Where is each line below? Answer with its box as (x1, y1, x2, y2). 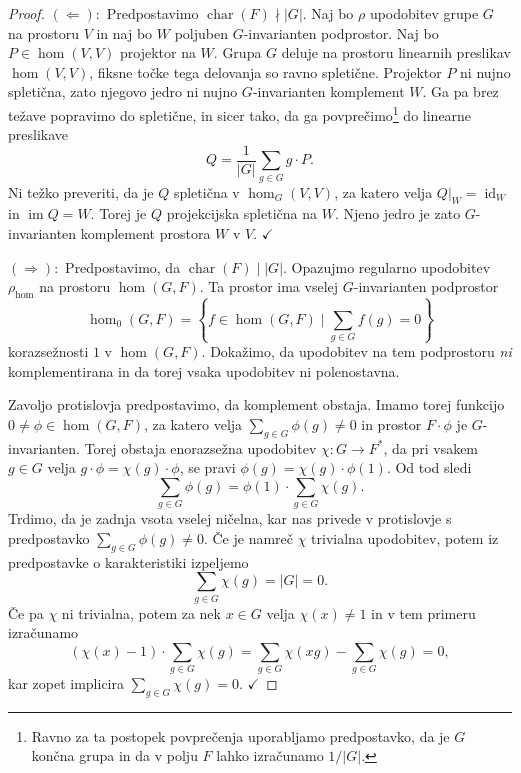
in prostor (361, 413, 422, 434)
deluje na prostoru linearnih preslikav (281, 42, 511, 63)
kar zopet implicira (8, 673, 124, 694)
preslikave (8, 124, 69, 145)
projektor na (120, 42, 196, 63)
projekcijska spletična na (166, 203, 317, 224)
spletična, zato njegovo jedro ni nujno (8, 81, 238, 102)
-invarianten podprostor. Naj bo (243, 22, 439, 43)
